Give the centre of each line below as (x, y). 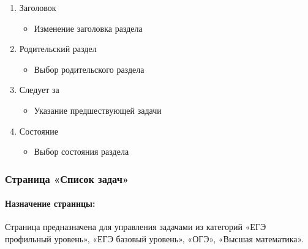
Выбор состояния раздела (81, 151)
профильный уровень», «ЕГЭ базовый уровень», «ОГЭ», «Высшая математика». (155, 238)
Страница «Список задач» (67, 178)
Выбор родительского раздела (89, 69)
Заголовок (38, 7)
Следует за (39, 90)
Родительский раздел (58, 49)
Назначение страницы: (50, 203)
